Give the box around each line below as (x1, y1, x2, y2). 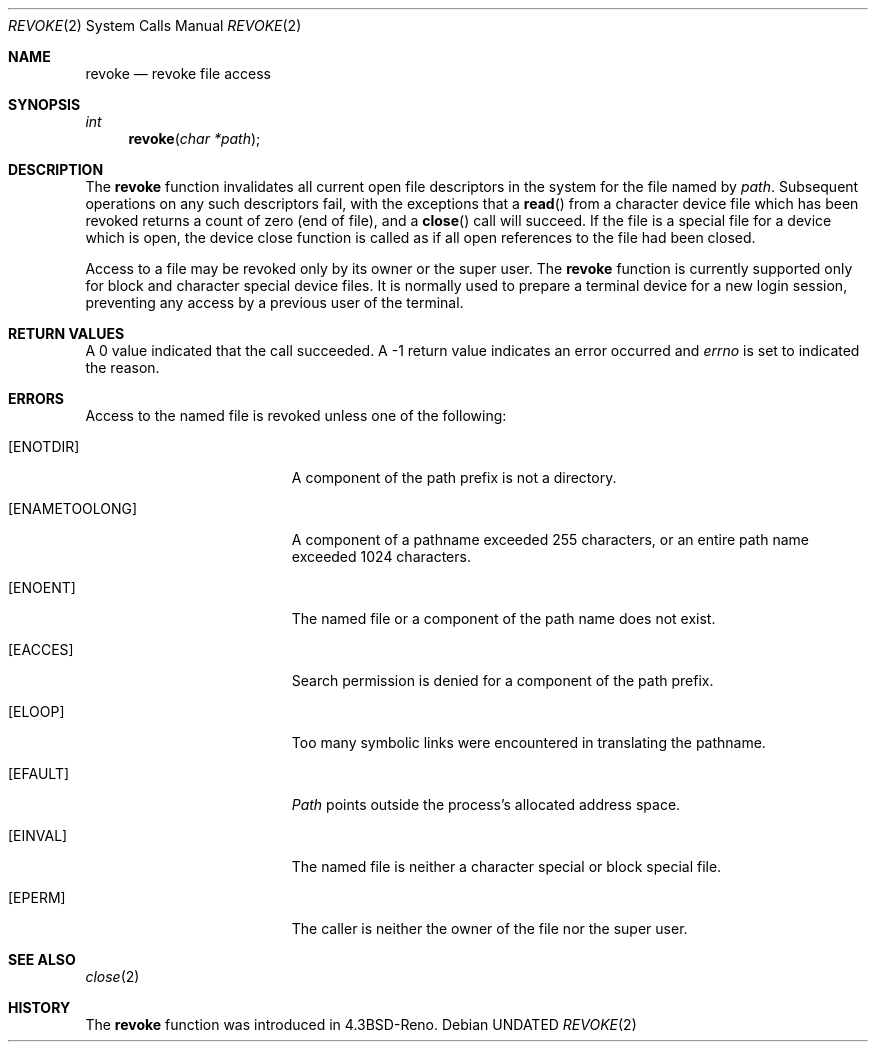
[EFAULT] (8, 765, 70, 782)
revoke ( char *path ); (128, 130, 261, 147)
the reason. (85, 359, 160, 376)
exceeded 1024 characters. (291, 548, 471, 565)
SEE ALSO (8, 951, 76, 968)
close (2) (85, 968, 140, 985)
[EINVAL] (8, 827, 68, 844)
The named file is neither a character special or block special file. (291, 858, 722, 875)
